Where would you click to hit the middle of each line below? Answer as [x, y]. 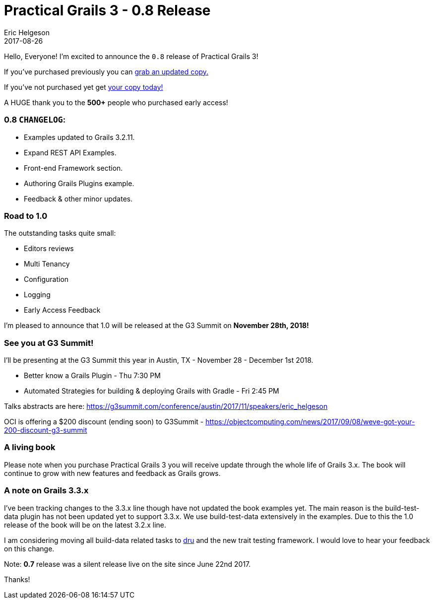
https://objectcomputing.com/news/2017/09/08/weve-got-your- [310, 422]
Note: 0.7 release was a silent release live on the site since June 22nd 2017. [127, 564]
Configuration [46, 279]
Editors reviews [49, 249]
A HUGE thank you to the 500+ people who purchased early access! [116, 102]
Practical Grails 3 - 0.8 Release [107, 10]
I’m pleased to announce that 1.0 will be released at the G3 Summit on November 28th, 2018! [156, 326]
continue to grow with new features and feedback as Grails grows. [112, 473]
